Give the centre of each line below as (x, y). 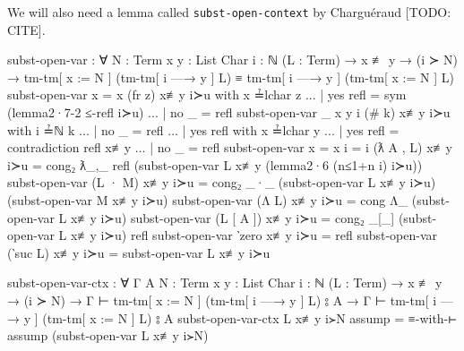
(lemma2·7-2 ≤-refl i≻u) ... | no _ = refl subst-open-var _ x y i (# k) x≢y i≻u (229, 112)
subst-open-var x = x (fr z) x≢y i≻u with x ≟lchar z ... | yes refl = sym (207, 94)
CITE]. (26, 29)
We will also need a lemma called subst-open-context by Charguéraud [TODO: (229, 12)
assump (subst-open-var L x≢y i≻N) (108, 335)
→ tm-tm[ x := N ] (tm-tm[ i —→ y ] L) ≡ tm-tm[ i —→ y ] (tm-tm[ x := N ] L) (231, 77)
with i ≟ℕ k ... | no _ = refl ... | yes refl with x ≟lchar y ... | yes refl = (203, 129)
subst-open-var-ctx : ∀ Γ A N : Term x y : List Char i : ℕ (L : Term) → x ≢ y (225, 283)
